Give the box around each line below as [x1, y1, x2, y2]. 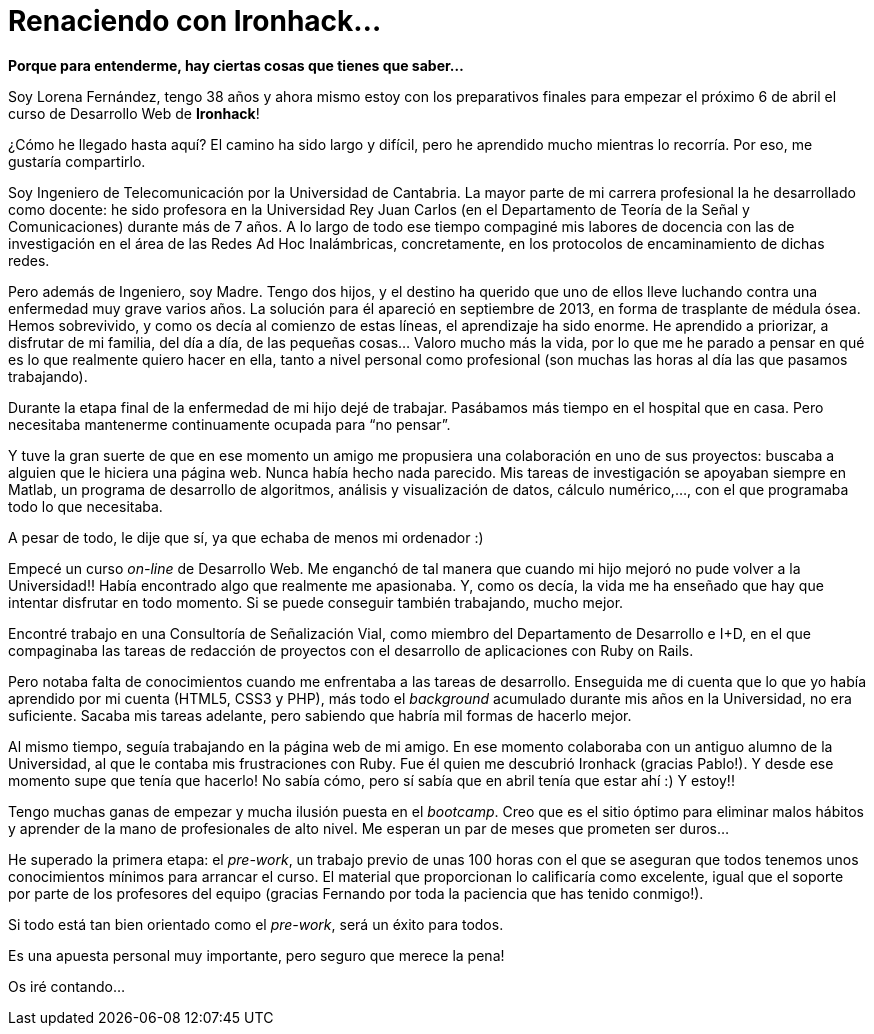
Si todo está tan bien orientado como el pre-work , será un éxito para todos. [8, 915, 504, 933]
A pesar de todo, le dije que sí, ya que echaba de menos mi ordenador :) [8, 528, 484, 546]
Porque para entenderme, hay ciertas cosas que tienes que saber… [8, 56, 464, 74]
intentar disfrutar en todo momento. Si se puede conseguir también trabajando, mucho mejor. [8, 593, 624, 611]
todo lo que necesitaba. [8, 497, 163, 515]
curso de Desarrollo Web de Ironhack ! [8, 104, 260, 122]
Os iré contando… [8, 977, 126, 995]
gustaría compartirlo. [8, 152, 146, 170]
